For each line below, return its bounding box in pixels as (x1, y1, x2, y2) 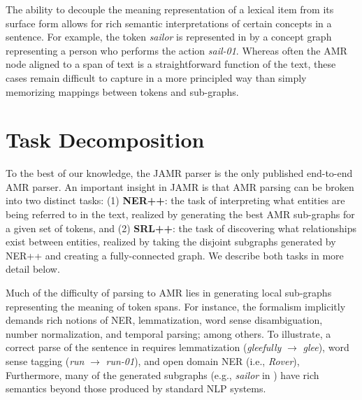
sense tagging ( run (6, 354, 85, 368)
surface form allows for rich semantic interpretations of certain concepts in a (6, 15, 332, 30)
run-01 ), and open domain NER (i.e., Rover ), (106, 354, 300, 368)
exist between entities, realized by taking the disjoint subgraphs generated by (6, 234, 336, 249)
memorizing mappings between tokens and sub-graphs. (6, 84, 239, 99)
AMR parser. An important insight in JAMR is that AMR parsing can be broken (6, 179, 354, 194)
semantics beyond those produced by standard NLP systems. (6, 381, 266, 396)
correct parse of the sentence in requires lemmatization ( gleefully (6, 340, 282, 355)
